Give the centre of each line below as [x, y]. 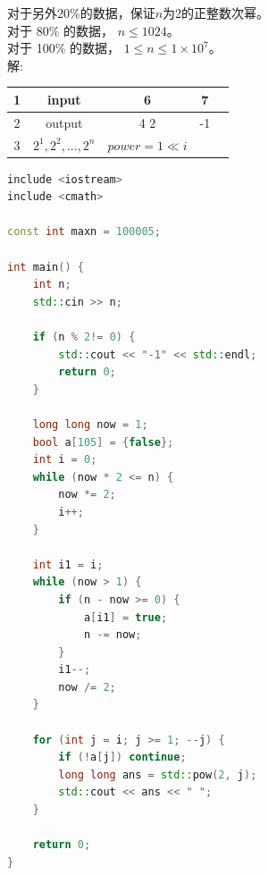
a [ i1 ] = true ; [126, 617]
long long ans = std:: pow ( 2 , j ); [158, 774]
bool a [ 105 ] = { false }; [103, 442]
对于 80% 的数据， [60, 30]
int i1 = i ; [68, 564]
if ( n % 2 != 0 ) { [84, 337]
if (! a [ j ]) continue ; [122, 757]
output [64, 122]
